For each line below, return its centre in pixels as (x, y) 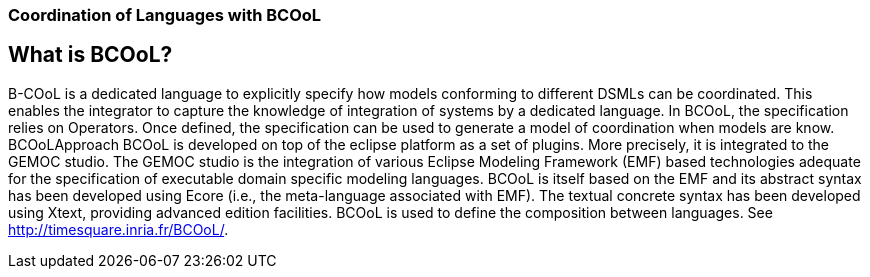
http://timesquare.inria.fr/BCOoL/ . (118, 229)
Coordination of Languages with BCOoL (165, 15)
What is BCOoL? (90, 55)
